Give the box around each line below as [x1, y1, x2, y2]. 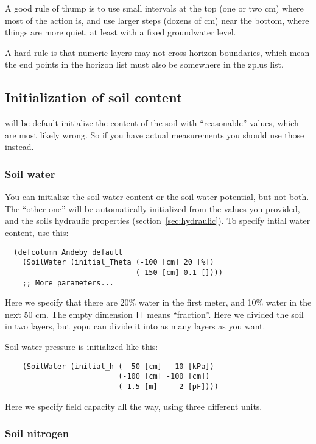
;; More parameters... [22, 278, 114, 287]
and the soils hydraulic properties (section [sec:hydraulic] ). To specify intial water [5, 214, 311, 227]
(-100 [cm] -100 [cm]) [118, 372, 210, 381]
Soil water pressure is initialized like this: [5, 340, 158, 353]
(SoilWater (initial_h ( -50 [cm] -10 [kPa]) [22, 362, 214, 371]
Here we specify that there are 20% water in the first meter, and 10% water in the [5, 296, 312, 309]
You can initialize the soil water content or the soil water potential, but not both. [5, 190, 309, 203]
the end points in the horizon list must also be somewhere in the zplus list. [5, 58, 284, 71]
